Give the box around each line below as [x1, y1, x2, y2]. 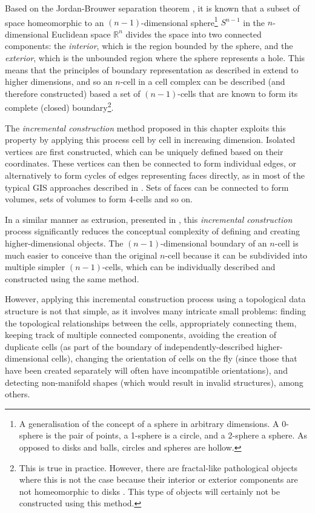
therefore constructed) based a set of [5, 87, 141, 99]
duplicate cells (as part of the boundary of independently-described [5, 340, 254, 352]
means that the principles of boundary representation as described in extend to [5, 63, 299, 76]
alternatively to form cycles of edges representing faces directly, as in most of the [5, 169, 305, 182]
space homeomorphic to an [5, 16, 104, 28]
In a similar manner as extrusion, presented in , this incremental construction [5, 213, 293, 225]
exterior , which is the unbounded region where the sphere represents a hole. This [5, 51, 305, 64]
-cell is [274, 237, 299, 249]
